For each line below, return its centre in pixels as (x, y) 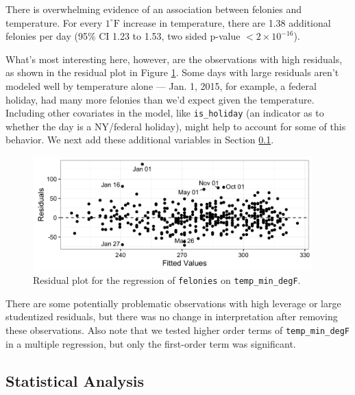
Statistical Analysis (75, 380)
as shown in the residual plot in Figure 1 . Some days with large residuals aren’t (172, 72)
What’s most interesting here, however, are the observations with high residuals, (174, 59)
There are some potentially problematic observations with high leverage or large (173, 303)
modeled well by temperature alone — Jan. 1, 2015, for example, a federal (161, 85)
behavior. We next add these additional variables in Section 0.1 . (140, 140)
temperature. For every (54, 22)
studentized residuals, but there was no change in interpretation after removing (172, 316)
